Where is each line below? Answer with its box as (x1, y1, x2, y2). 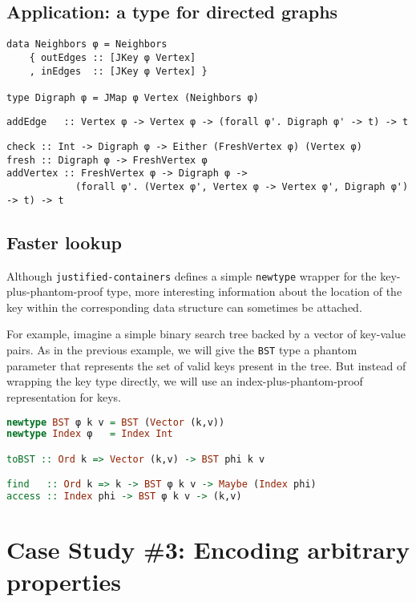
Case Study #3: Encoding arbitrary (6, 533, 410, 566)
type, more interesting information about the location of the (106, 283, 402, 300)
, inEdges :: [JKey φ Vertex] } (29, 65, 208, 77)
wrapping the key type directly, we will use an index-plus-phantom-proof (6, 373, 363, 390)
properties (6, 564, 121, 597)
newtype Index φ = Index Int (6, 428, 173, 440)
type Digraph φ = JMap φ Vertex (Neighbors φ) (6, 91, 259, 103)
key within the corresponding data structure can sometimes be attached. (6, 298, 362, 315)
